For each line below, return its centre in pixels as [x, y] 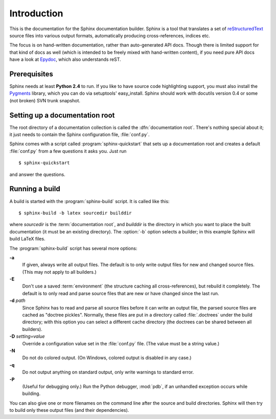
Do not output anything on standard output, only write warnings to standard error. [108, 372]
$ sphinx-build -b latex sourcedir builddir [75, 213]
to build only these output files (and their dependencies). [69, 410]
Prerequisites [31, 74]
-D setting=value [27, 336]
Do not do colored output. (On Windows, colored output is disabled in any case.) [107, 358]
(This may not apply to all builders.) [59, 272]
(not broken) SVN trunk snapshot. [45, 100]
